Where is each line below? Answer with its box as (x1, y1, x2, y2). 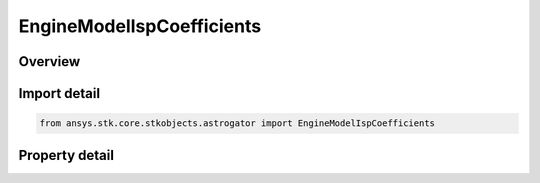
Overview (18, 53, 81, 70)
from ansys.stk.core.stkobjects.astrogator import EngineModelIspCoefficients (39, 118, 435, 129)
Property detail (18, 146, 115, 164)
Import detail (18, 85, 100, 102)
